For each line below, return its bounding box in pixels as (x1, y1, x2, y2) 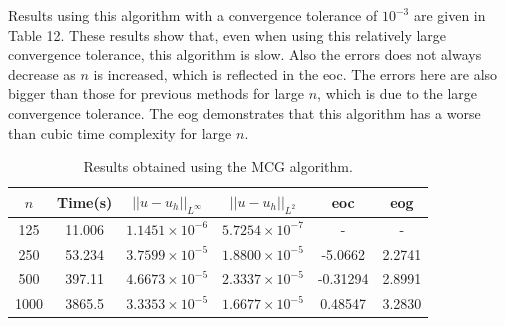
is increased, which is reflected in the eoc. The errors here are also (93, 63, 498, 84)
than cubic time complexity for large (8, 122, 232, 143)
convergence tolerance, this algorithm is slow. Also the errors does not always (8, 44, 482, 65)
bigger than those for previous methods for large (8, 83, 305, 104)
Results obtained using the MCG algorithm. (83, 156, 353, 177)
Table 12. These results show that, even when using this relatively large (8, 24, 447, 45)
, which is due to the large (317, 83, 478, 104)
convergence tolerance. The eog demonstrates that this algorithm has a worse (8, 102, 481, 123)
